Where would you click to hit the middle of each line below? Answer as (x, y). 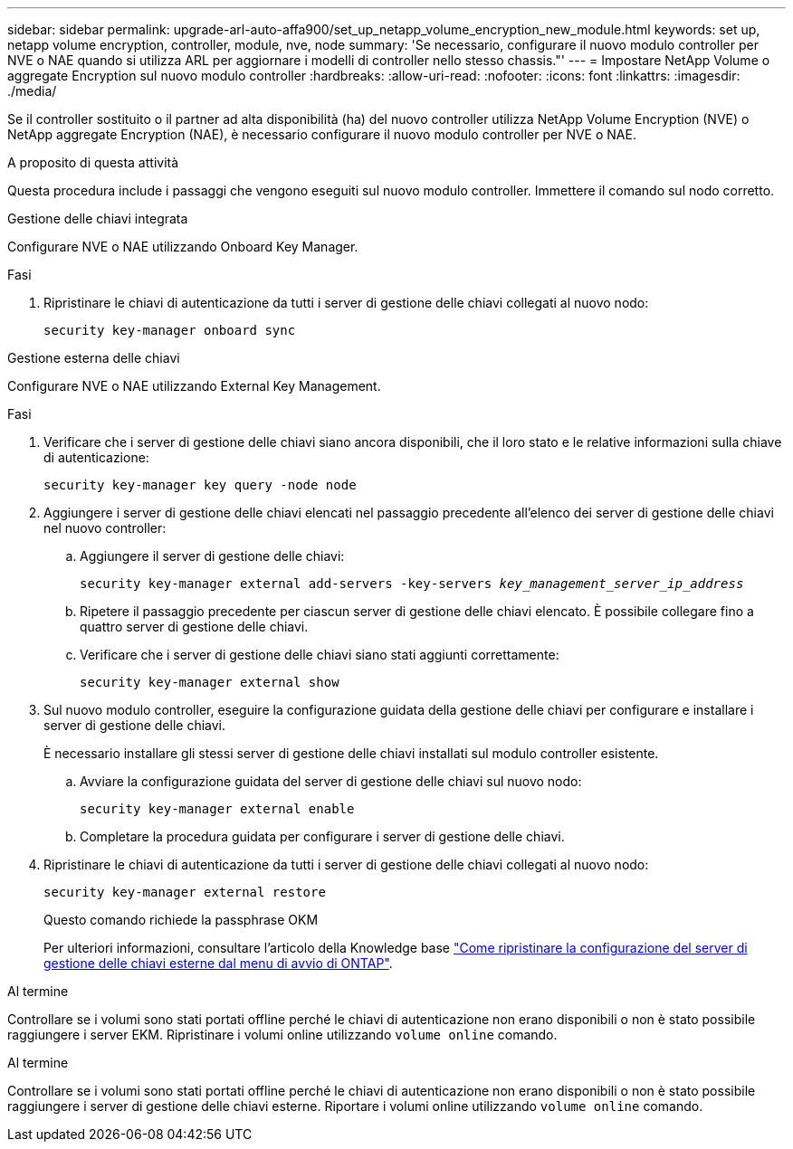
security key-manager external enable (217, 809)
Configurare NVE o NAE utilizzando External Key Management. (194, 386)
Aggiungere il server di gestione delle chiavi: (212, 556)
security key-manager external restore (185, 892)
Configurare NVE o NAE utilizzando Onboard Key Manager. (183, 247)
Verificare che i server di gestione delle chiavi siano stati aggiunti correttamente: (320, 655)
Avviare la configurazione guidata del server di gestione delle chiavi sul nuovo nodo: (331, 781)
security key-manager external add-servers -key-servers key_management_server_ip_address (412, 584)
